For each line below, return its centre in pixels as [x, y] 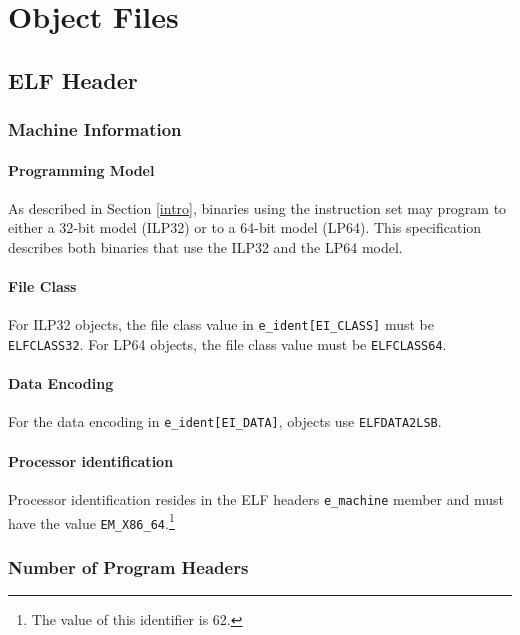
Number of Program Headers [128, 566]
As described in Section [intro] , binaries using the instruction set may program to [257, 207]
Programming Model [81, 169]
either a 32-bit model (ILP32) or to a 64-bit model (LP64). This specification [245, 227]
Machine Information [95, 129]
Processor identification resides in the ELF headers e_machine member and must [256, 498]
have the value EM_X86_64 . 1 [91, 521]
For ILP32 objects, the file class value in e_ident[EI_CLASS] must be [221, 324]
